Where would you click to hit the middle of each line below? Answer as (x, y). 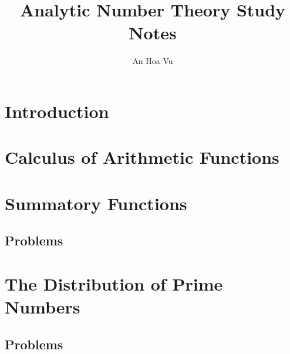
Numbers (43, 306)
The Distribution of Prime (114, 283)
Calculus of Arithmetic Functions (142, 157)
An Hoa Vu (153, 61)
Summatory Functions (96, 203)
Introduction (57, 111)
